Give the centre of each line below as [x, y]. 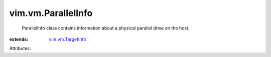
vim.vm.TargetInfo [67, 39]
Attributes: [20, 48]
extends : [19, 39]
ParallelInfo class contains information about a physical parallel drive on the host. [106, 28]
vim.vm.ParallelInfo [51, 13]
